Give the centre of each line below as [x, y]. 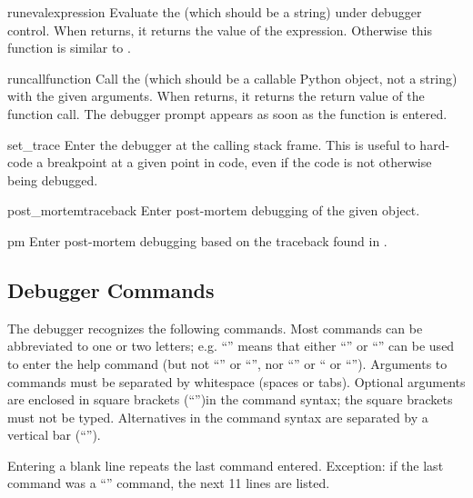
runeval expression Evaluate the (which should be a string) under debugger [215, 12]
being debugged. [53, 179]
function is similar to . [69, 48]
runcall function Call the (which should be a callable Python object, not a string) [232, 78]
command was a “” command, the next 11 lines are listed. [169, 483]
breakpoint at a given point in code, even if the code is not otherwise [239, 162]
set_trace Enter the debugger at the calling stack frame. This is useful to [211, 144]
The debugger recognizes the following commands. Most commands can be [215, 328]
